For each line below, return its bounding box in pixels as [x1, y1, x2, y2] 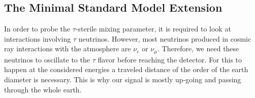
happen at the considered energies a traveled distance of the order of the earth [4, 64, 248, 75]
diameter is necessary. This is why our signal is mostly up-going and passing [4, 74, 241, 85]
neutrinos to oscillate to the [4, 54, 90, 64]
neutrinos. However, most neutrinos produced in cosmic [78, 33, 251, 44]
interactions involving [4, 33, 71, 44]
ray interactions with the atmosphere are [4, 43, 131, 54]
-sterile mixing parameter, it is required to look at [75, 23, 231, 34]
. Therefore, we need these [157, 43, 239, 54]
